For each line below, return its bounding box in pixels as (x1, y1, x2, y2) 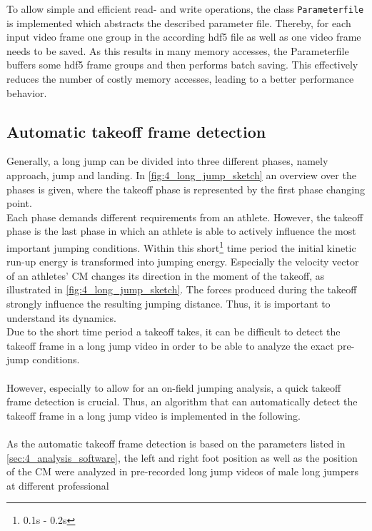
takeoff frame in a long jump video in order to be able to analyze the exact (6, 338, 334, 353)
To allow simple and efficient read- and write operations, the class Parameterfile (6, 1, 364, 16)
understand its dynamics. (6, 310, 116, 325)
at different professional (6, 477, 109, 492)
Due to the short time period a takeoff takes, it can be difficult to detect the (6, 324, 341, 339)
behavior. (6, 85, 47, 100)
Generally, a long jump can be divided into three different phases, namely (6, 153, 328, 168)
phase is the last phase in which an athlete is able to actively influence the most (6, 223, 356, 238)
